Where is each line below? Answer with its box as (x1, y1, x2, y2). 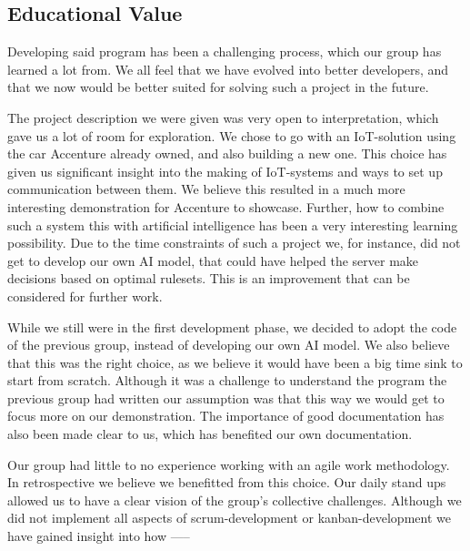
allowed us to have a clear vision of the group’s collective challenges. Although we (7, 490, 462, 509)
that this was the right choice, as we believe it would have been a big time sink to (7, 352, 463, 372)
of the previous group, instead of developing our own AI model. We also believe (7, 335, 450, 354)
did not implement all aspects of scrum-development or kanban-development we (7, 508, 451, 527)
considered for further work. (7, 286, 163, 305)
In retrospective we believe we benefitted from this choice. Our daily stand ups (7, 473, 446, 492)
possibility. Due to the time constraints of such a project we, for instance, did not (7, 233, 461, 252)
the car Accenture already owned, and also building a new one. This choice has (7, 144, 447, 163)
